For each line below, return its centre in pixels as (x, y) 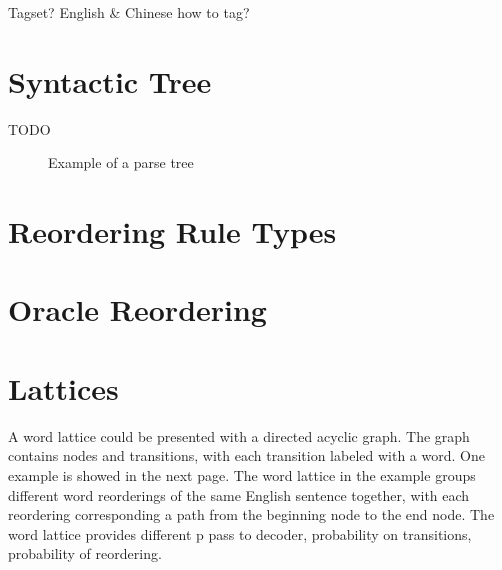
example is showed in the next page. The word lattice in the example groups (242, 474)
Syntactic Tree (110, 80)
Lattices (63, 387)
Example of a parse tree (121, 162)
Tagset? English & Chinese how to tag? (129, 12)
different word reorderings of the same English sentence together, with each (239, 494)
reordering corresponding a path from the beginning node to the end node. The (251, 514)
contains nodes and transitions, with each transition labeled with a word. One (246, 455)
